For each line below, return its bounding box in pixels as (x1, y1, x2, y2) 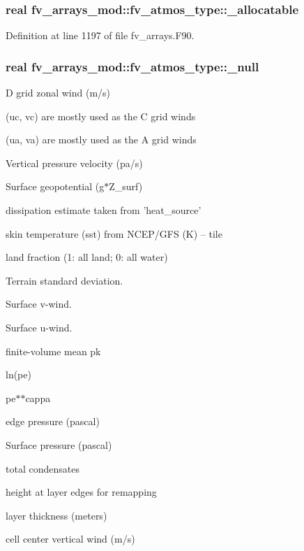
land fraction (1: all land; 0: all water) (6, 250, 168, 264)
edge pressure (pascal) (6, 414, 100, 429)
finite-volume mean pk (6, 343, 101, 358)
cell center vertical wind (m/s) (6, 531, 135, 546)
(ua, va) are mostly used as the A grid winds (6, 132, 197, 147)
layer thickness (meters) (6, 508, 107, 522)
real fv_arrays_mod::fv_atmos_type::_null (6, 57, 259, 75)
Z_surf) (109, 179, 143, 194)
